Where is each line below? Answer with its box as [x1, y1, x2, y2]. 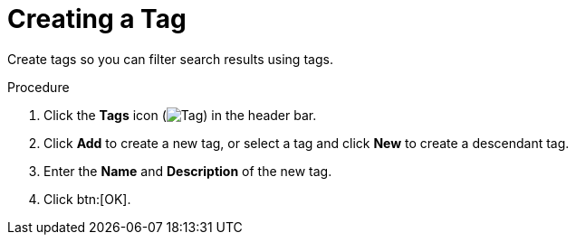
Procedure [7, 79, 70, 95]
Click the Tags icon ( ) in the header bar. [43, 107, 317, 123]
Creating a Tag [7, 4, 187, 34]
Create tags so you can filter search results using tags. [7, 51, 333, 67]
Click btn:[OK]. [43, 191, 131, 207]
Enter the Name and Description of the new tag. [43, 163, 332, 179]
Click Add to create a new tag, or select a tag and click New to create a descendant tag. [43, 135, 570, 151]
